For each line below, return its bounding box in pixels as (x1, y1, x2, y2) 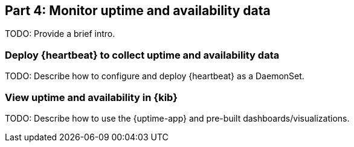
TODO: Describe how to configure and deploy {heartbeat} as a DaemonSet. (5, 71, 304, 82)
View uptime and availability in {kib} (5, 91, 178, 103)
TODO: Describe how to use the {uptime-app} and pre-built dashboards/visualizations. (5, 113, 350, 123)
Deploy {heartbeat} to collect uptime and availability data (5, 48, 280, 61)
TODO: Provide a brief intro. (5, 28, 115, 39)
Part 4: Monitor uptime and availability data (5, 3, 271, 18)
